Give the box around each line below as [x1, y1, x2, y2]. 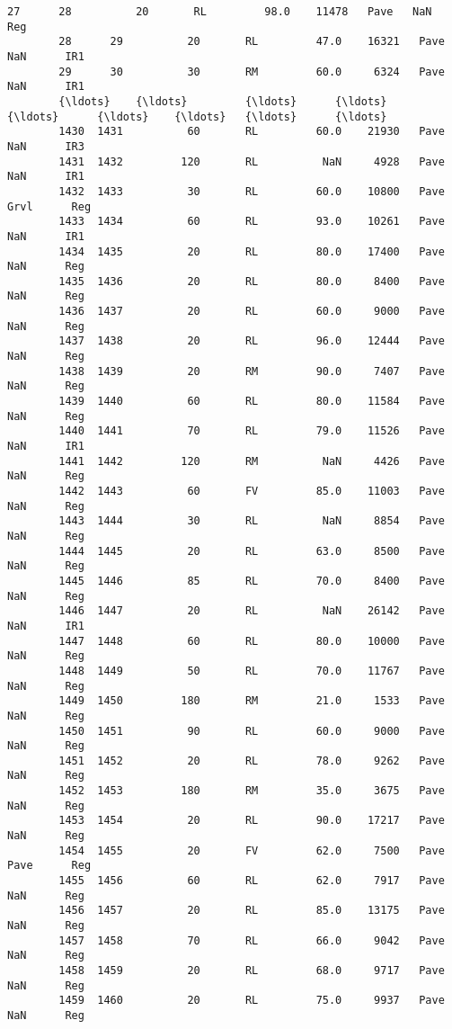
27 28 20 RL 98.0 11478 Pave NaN [7, 5, 432, 18]
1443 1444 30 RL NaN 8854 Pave [58, 514, 445, 528]
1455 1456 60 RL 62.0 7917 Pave [58, 874, 445, 888]
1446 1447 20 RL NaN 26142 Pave [58, 604, 445, 618]
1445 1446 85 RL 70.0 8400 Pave [58, 574, 445, 587]
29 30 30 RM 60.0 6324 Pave [58, 65, 445, 78]
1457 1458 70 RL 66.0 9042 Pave [58, 934, 445, 947]
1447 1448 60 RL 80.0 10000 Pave [58, 634, 445, 648]
